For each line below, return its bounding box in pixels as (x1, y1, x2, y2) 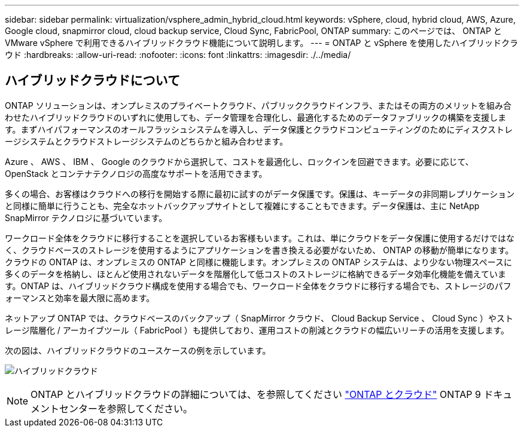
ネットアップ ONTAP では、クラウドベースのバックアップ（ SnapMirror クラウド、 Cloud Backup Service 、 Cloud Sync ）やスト (5, 312, 514, 323)
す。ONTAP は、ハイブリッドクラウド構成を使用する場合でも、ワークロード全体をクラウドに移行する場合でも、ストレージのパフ (5, 280, 511, 291)
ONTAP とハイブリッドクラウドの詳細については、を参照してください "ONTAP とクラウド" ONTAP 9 (31, 388, 481, 400)
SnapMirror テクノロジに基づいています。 (5, 212, 167, 223)
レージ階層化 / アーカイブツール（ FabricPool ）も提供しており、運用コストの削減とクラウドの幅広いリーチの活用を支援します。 (5, 324, 510, 335)
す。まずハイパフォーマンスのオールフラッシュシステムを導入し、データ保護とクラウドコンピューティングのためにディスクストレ (5, 124, 513, 134)
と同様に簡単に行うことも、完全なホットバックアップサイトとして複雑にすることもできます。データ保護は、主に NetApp (5, 200, 480, 211)
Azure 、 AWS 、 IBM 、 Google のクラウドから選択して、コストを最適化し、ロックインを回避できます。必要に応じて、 (5, 156, 474, 167)
